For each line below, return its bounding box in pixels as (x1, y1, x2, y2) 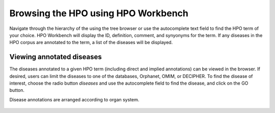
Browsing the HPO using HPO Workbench (9, 8, 188, 19)
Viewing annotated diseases (9, 53, 102, 61)
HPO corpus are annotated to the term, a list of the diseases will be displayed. (9, 40, 173, 46)
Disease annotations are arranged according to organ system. (9, 96, 140, 102)
